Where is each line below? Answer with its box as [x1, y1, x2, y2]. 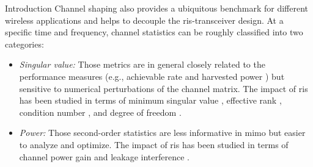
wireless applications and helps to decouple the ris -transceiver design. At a [5, 13, 284, 26]
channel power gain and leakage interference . [19, 150, 190, 163]
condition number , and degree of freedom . [19, 105, 182, 118]
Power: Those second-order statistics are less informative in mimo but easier [19, 126, 306, 139]
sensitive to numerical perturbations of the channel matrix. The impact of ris [19, 82, 308, 94]
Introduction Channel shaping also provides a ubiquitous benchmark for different [5, 2, 309, 14]
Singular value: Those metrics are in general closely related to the [19, 58, 265, 71]
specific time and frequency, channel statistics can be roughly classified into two [5, 26, 303, 38]
